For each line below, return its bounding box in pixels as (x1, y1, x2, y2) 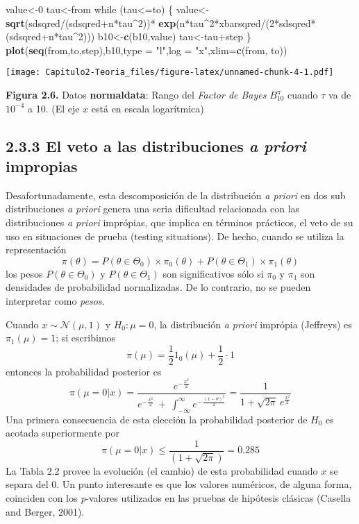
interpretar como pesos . (6, 293, 105, 307)
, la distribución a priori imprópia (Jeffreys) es (153, 316, 352, 331)
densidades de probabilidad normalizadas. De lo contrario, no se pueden (6, 280, 311, 294)
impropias (6, 155, 78, 176)
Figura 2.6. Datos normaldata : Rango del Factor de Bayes (6, 87, 267, 102)
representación (6, 242, 67, 257)
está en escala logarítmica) (91, 101, 204, 115)
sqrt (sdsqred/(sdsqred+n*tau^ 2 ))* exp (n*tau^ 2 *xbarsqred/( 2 (6, 15, 274, 30)
